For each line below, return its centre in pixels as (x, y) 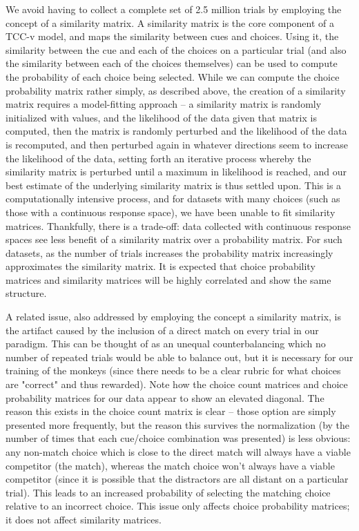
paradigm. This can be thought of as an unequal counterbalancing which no (166, 344)
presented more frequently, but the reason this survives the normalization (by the (178, 424)
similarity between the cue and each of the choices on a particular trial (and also (176, 49)
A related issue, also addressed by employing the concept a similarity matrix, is (173, 317)
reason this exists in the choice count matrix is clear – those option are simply (171, 411)
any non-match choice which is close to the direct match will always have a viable (178, 452)
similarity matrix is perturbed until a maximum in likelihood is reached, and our (176, 172)
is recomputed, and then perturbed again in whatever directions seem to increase (177, 144)
